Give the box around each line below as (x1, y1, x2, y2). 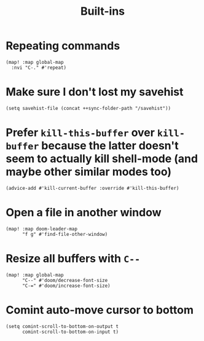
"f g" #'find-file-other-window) (22, 231, 108, 237)
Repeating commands (6, 39, 120, 53)
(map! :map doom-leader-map (6, 225, 78, 232)
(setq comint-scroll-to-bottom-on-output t (6, 323, 119, 329)
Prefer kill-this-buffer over (6, 126, 155, 139)
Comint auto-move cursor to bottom (6, 303, 194, 317)
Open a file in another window (6, 206, 162, 219)
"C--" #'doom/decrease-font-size (22, 277, 108, 283)
